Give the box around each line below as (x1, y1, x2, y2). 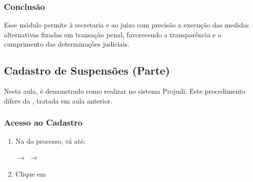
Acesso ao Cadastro (4, 116, 83, 129)
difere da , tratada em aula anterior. (4, 95, 113, 105)
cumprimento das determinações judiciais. (4, 39, 129, 49)
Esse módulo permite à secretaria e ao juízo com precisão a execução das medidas (4, 20, 250, 30)
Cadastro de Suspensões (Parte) (4, 63, 170, 78)
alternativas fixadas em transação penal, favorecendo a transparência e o (4, 29, 222, 39)
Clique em (15, 168, 46, 179)
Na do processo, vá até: (15, 135, 85, 146)
